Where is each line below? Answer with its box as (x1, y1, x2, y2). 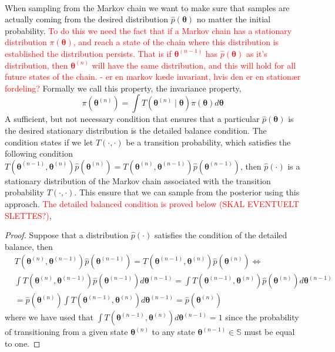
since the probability (225, 311, 299, 323)
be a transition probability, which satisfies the (126, 136, 291, 148)
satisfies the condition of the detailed (154, 229, 287, 241)
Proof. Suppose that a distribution (5, 229, 129, 241)
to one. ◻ (5, 337, 41, 349)
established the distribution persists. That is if (5, 47, 172, 59)
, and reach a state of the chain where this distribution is (73, 36, 279, 48)
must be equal (244, 326, 295, 338)
